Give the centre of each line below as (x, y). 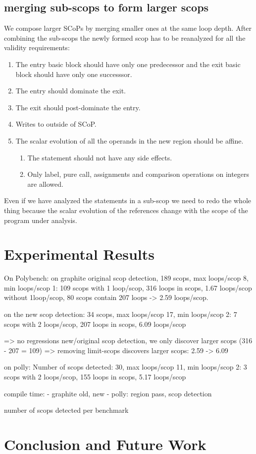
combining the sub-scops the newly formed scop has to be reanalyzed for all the (125, 38)
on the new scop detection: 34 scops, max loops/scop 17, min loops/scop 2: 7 (121, 314)
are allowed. (45, 184)
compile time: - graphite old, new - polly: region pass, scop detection (108, 393)
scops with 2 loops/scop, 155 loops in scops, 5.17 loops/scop (95, 376)
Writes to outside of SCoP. (56, 124)
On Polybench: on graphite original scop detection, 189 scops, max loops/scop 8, (126, 278)
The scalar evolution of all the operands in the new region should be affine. (129, 140)
